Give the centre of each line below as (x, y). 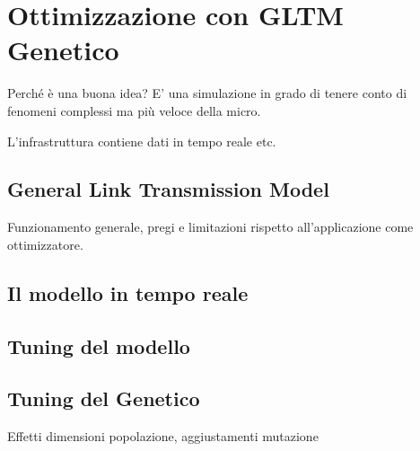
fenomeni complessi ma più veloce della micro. (134, 110)
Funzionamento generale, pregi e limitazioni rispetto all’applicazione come (210, 227)
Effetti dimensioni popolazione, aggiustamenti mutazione (163, 436)
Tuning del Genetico (104, 398)
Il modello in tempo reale (128, 292)
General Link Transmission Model (168, 189)
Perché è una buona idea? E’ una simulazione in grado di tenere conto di (207, 93)
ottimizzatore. (45, 244)
